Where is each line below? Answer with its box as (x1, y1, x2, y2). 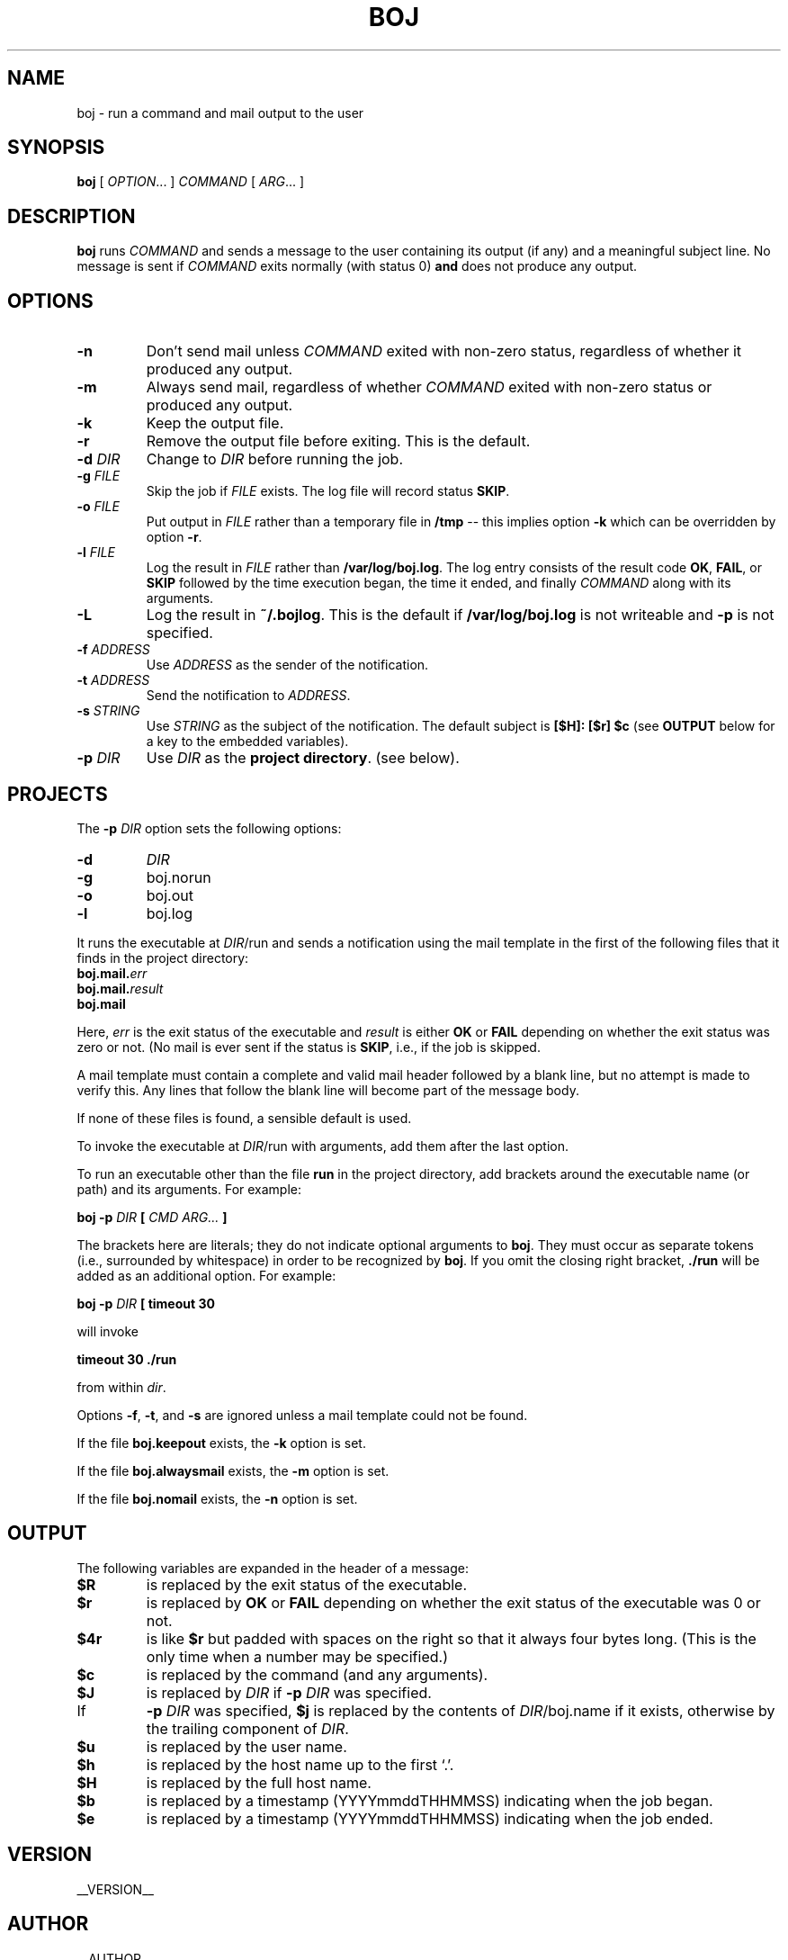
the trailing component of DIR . (146, 1719, 349, 1738)
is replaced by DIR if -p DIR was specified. (146, 1683, 432, 1702)
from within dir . (76, 1379, 166, 1395)
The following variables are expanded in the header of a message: (76, 1560, 469, 1576)
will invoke (76, 1323, 139, 1339)
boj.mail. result (76, 980, 164, 996)
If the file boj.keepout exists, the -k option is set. (76, 1434, 366, 1451)
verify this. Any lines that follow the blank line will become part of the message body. (76, 1082, 579, 1098)
